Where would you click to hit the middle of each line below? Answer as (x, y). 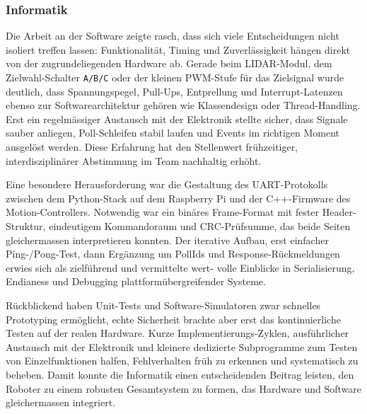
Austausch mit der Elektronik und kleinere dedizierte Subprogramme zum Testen (182, 346)
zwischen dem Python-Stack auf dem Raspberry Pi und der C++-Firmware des (178, 198)
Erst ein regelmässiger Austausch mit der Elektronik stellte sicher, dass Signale (177, 119)
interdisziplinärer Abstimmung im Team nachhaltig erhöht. (134, 160)
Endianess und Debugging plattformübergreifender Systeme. (136, 281)
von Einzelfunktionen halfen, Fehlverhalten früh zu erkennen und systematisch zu (182, 361)
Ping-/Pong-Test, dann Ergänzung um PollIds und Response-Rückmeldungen (173, 254)
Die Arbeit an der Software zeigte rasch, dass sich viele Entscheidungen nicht (173, 36)
